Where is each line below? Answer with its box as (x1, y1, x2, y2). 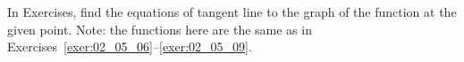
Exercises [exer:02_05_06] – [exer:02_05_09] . (7, 37, 252, 56)
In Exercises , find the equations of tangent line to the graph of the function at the (7, 3, 457, 20)
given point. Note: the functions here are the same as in (7, 19, 312, 38)
